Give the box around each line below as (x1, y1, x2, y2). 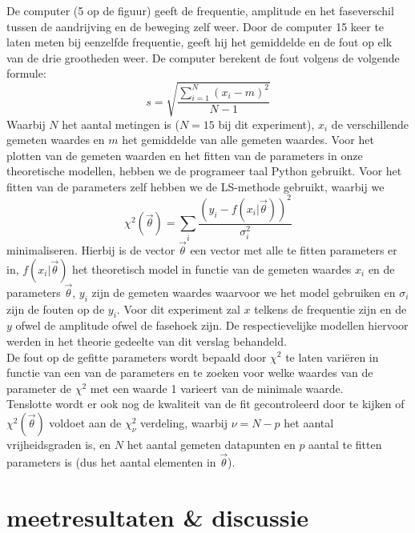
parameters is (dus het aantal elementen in (6, 453, 216, 470)
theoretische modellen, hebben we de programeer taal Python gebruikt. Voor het (6, 162, 402, 179)
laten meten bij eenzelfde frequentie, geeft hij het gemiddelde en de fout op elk (6, 34, 393, 50)
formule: (6, 65, 46, 82)
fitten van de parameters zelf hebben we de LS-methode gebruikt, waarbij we (6, 178, 385, 194)
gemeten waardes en (6, 131, 105, 148)
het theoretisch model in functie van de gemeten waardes (72, 260, 352, 277)
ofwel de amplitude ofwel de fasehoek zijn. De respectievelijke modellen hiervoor (15, 317, 409, 334)
